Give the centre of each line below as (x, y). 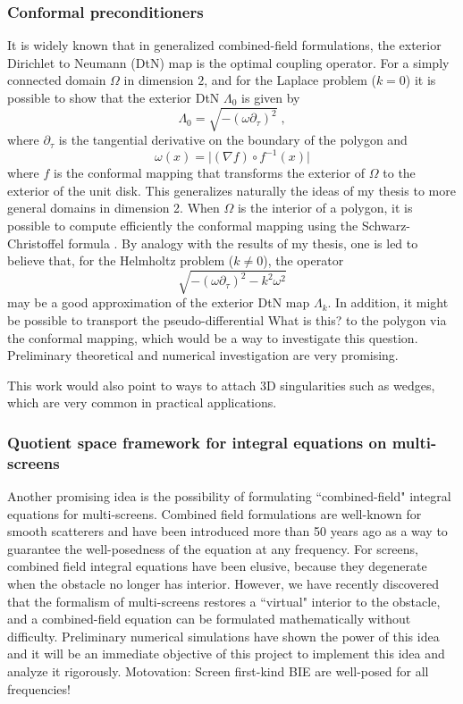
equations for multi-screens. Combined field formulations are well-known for (215, 513)
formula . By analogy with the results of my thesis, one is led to (243, 243)
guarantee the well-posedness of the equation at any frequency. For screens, (213, 548)
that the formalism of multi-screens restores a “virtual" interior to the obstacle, (224, 601)
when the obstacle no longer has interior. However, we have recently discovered (223, 584)
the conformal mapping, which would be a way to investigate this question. (213, 337)
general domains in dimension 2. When (114, 208)
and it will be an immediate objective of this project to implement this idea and (226, 654)
